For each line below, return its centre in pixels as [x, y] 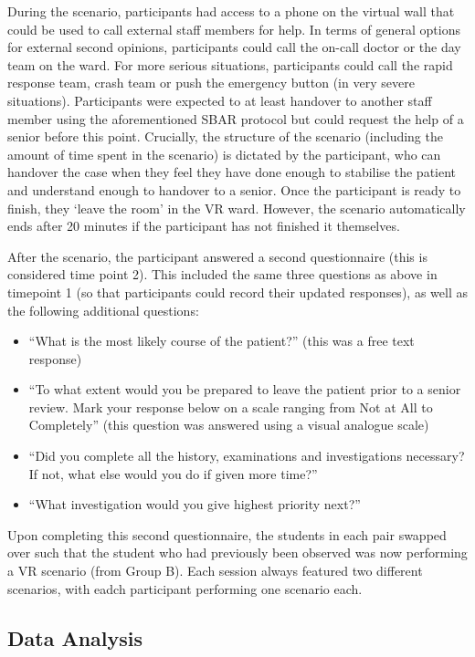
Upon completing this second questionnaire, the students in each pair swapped [227, 534]
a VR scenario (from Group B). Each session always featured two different [215, 571]
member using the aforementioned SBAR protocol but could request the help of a [236, 118]
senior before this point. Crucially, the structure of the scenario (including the [225, 136]
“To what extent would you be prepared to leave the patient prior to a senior [245, 389]
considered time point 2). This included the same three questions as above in [222, 274]
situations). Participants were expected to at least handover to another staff [220, 100]
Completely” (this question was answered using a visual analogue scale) [229, 425]
